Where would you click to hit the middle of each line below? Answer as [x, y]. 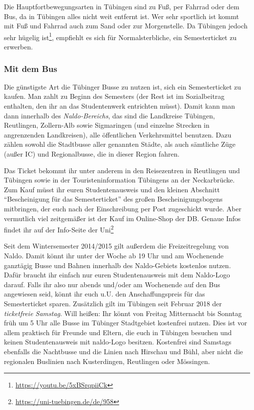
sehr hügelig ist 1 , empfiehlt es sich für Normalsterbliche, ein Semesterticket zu [120, 36]
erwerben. [19, 47]
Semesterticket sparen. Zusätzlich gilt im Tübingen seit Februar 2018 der [113, 303]
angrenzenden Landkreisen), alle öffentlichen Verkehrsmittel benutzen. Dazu [118, 134]
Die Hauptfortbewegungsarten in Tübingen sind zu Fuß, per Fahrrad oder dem [122, 6]
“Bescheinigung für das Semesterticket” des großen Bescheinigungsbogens [113, 199]
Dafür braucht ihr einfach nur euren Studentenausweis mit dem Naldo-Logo [117, 275]
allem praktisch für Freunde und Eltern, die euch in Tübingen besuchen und [118, 332]
